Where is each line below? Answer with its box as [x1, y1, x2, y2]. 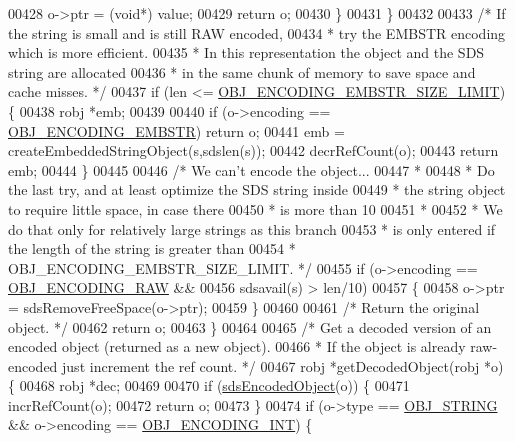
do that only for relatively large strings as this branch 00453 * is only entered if [8, 218, 496, 239]
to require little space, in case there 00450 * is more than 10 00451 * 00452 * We [8, 198, 503, 219]
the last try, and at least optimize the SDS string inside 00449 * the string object [8, 179, 506, 200]
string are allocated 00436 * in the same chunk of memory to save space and [8, 61, 476, 82]
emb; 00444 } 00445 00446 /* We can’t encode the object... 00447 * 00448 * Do [8, 159, 495, 180]
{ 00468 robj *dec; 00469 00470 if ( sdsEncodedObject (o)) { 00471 [8, 375, 410, 396]
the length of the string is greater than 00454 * [8, 238, 296, 259]
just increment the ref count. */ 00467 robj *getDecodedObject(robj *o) [62, 355, 504, 376]
